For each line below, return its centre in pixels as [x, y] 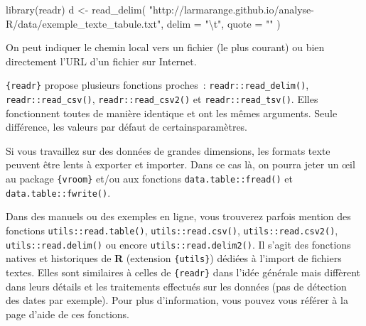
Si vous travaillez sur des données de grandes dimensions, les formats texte [168, 150]
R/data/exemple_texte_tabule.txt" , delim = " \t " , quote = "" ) [143, 23]
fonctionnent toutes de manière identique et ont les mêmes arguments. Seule [172, 113]
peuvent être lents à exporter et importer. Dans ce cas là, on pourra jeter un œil [181, 164]
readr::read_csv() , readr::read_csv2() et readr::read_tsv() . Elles [162, 99]
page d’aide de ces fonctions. [68, 314]
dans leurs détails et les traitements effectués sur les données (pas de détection [176, 286]
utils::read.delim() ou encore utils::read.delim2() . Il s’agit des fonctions [178, 244]
